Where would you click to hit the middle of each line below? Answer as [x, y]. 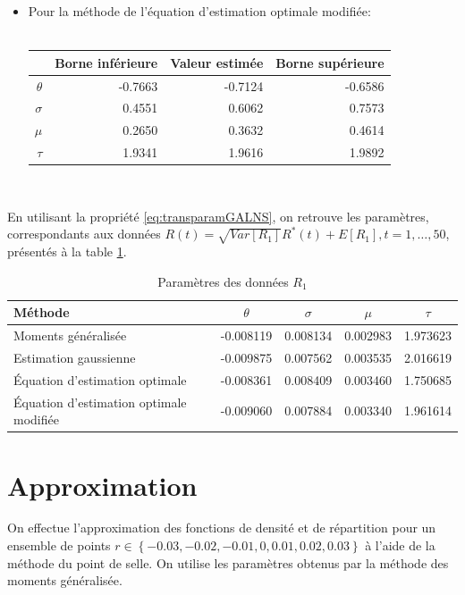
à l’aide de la [400, 545]
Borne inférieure [106, 62]
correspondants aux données [84, 234]
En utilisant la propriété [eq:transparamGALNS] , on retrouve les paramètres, [218, 216]
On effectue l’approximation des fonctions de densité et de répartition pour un [222, 528]
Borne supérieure [330, 62]
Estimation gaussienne [75, 357]
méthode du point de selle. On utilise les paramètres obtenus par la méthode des [228, 562]
